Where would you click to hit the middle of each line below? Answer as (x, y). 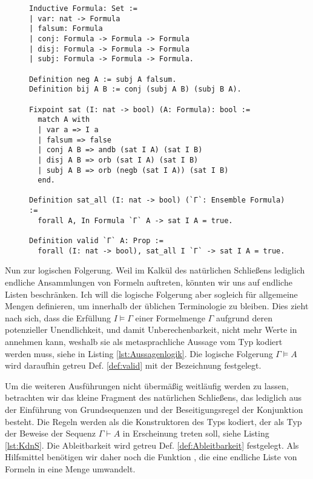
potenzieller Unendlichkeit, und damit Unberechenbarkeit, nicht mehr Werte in (151, 330)
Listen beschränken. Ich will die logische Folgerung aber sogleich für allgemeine (151, 294)
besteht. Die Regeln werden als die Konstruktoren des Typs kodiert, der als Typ (153, 421)
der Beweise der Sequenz (51, 433)
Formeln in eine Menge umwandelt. (70, 468)
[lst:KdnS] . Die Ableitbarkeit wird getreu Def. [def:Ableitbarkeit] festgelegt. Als (152, 445)
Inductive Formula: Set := (83, 8)
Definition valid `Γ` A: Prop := (96, 241)
